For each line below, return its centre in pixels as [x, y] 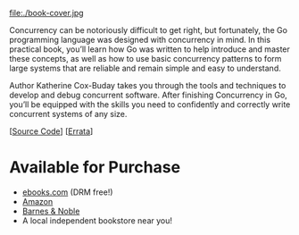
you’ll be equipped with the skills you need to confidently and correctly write [150, 105]
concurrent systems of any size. [68, 114]
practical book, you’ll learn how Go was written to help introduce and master [149, 49]
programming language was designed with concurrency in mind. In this [140, 40]
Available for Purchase [95, 168]
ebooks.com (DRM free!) [67, 192]
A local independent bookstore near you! [97, 220]
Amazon [37, 201]
